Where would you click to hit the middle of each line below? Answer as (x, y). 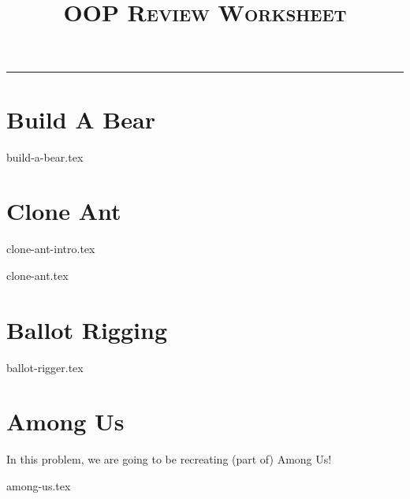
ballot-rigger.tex (45, 367)
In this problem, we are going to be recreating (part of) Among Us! (169, 459)
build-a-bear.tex (45, 156)
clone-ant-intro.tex (51, 249)
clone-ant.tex (37, 275)
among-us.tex (39, 485)
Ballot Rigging (87, 329)
